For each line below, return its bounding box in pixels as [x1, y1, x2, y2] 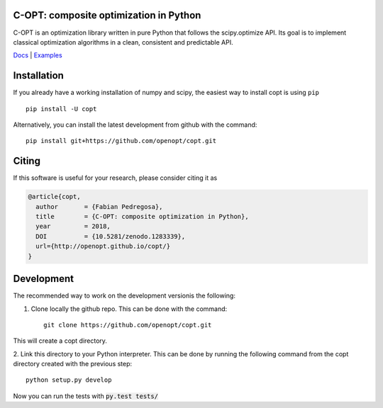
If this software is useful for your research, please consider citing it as [13, 174, 218, 182]
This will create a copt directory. [13, 336, 108, 345]
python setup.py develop [26, 376, 112, 384]
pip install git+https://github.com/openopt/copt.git [26, 137, 216, 145]
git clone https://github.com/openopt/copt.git [43, 321, 212, 329]
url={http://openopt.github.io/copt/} [35, 242, 170, 251]
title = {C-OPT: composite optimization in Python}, [35, 212, 249, 221]
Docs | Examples [13, 51, 63, 59]
